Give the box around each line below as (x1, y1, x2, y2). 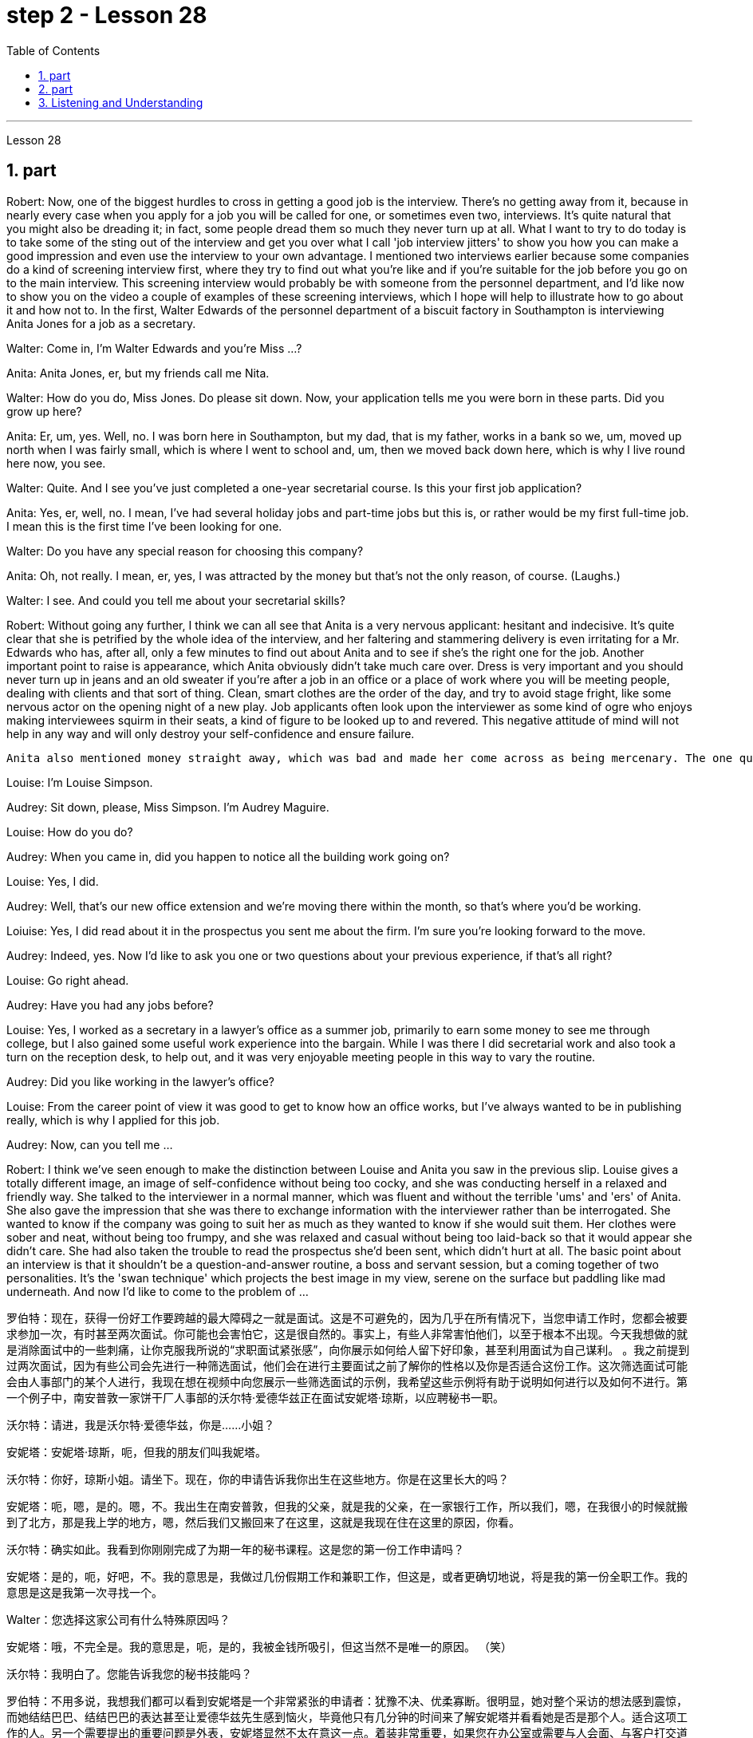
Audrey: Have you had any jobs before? (6, 997, 214, 1012)
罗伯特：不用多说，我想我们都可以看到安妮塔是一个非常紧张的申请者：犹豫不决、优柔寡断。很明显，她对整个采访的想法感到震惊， (6, 1693, 688, 1708)
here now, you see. (6, 456, 106, 470)
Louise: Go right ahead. (6, 973, 129, 987)
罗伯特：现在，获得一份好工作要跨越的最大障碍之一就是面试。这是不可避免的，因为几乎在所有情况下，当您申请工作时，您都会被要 (6, 1310, 688, 1325)
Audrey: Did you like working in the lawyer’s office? (6, 1074, 275, 1088)
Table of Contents (6, 43, 101, 57)
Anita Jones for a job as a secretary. (6, 316, 196, 330)
